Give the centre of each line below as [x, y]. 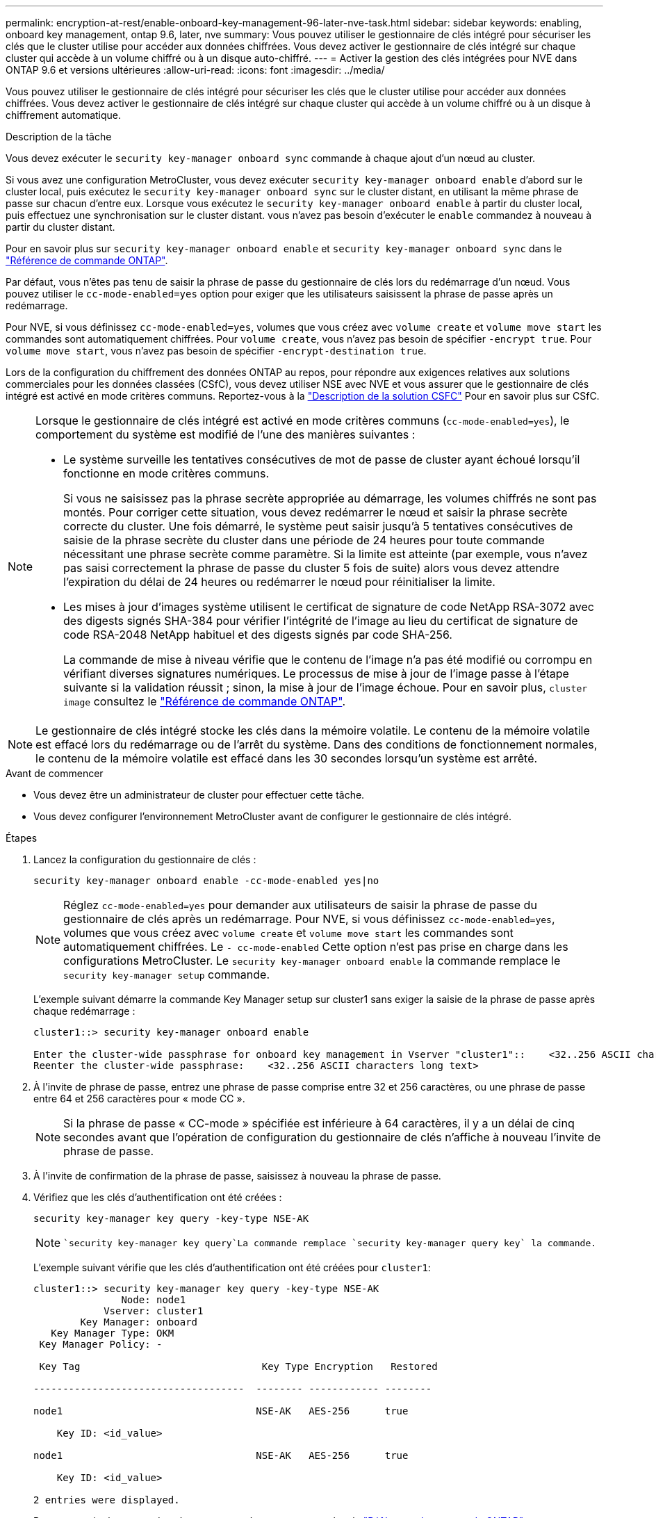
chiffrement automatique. [64, 115]
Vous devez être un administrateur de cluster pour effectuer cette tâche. [199, 795]
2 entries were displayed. [107, 1500]
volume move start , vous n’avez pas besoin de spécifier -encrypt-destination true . [216, 351]
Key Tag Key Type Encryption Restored [238, 1366]
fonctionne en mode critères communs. [166, 473]
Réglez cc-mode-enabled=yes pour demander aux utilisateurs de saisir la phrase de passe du [300, 905]
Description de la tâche [59, 137]
